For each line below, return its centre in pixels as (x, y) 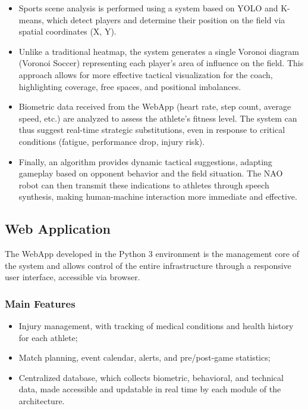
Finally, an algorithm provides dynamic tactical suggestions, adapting (145, 161)
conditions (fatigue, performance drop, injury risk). (112, 141)
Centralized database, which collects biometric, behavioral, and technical (151, 377)
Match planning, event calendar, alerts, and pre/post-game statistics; (144, 357)
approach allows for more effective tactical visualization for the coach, (146, 74)
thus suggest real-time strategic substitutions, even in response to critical (152, 130)
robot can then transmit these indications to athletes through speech (144, 185)
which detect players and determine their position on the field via (166, 19)
